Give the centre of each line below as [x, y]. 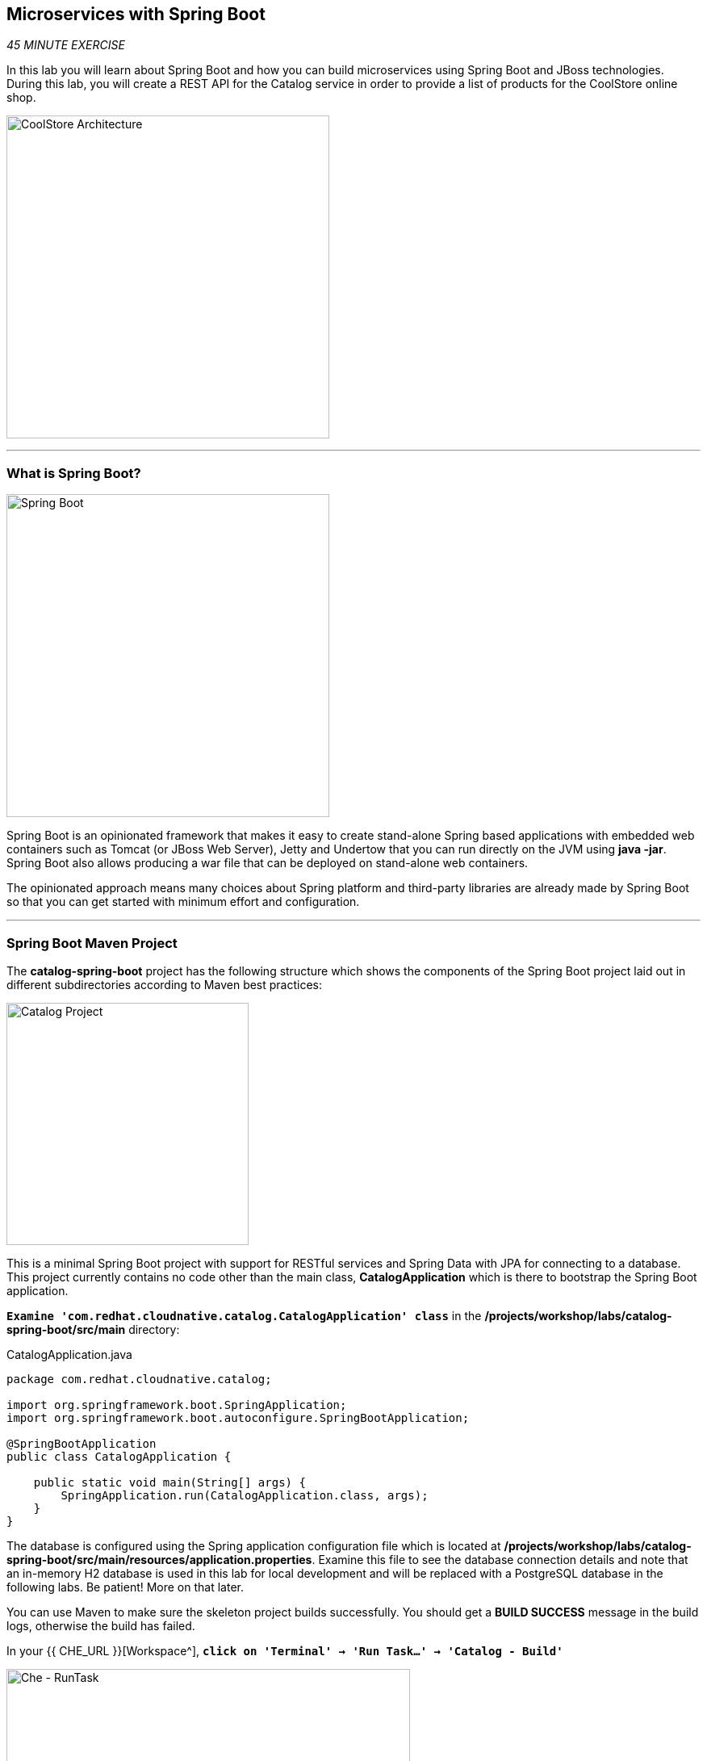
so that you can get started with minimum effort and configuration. [183, 902]
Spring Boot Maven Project [92, 943]
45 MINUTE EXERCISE [66, 45]
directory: [154, 1329]
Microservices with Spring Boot [136, 14]
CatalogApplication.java [69, 1354]
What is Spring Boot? [74, 473]
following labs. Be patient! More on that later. [125, 1587]
